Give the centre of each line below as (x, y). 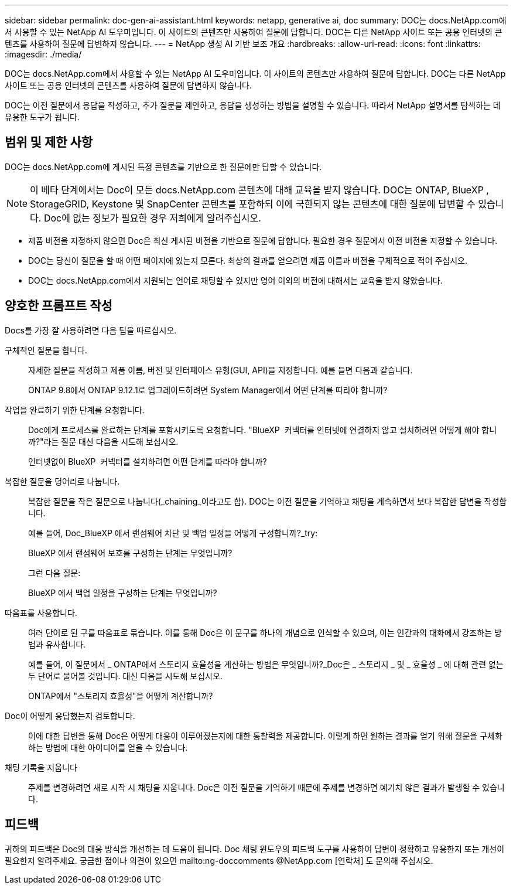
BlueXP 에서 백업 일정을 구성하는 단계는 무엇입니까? (123, 592)
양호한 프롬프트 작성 (59, 306)
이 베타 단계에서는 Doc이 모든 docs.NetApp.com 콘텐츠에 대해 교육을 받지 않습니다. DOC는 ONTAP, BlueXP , (259, 190)
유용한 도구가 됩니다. (42, 117)
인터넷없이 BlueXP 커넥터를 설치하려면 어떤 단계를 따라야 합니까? (148, 461)
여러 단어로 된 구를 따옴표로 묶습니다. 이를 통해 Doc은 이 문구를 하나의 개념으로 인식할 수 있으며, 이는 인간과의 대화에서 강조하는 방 (265, 632)
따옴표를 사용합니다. (41, 612)
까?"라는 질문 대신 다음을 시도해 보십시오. (103, 441)
